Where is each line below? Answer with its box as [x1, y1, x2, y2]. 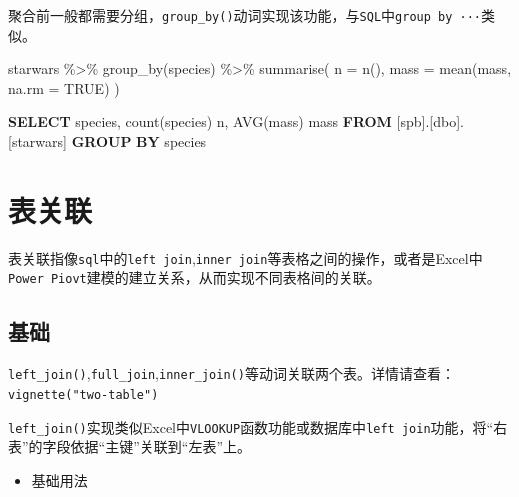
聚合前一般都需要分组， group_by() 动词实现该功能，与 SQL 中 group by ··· [8, 5, 481, 25]
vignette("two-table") [8, 387, 159, 402]
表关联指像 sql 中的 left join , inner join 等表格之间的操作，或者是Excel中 [8, 247, 483, 268]
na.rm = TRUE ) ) [8, 77, 120, 98]
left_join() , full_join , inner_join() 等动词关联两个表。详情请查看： [8, 363, 455, 384]
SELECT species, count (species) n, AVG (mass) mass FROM [8, 111, 392, 132]
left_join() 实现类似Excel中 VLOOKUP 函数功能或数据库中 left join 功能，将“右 [8, 416, 508, 437]
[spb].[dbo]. [396, 111, 464, 132]
